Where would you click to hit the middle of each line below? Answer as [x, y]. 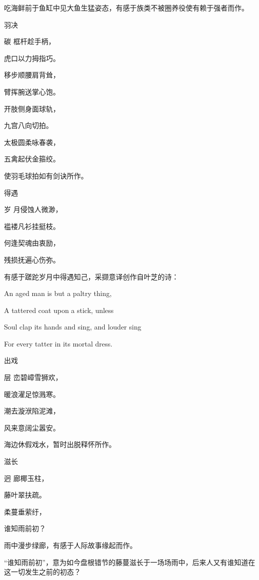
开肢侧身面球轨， [32, 108]
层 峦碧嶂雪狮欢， [33, 377]
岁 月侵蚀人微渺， [33, 209]
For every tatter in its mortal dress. [58, 343]
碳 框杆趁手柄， [30, 41]
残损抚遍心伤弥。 [32, 259]
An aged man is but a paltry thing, [58, 293]
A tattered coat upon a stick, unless [59, 310]
